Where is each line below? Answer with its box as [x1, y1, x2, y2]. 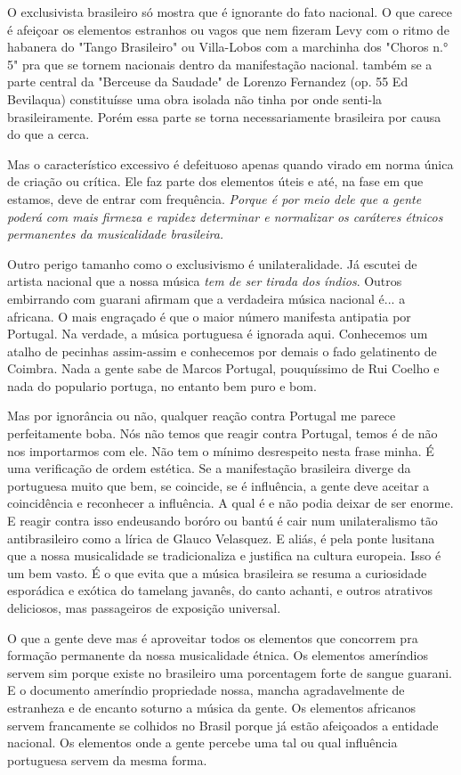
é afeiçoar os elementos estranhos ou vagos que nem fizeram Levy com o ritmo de [7, 20, 449, 38]
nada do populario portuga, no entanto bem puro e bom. [7, 376, 317, 395]
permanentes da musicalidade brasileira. [7, 224, 224, 243]
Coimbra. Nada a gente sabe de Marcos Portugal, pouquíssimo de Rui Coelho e [7, 359, 440, 378]
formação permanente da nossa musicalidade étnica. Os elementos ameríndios [7, 646, 429, 665]
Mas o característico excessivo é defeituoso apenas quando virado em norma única [7, 154, 454, 173]
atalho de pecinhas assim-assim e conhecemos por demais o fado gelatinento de [7, 341, 437, 360]
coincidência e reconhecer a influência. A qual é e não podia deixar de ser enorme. [7, 494, 454, 512]
